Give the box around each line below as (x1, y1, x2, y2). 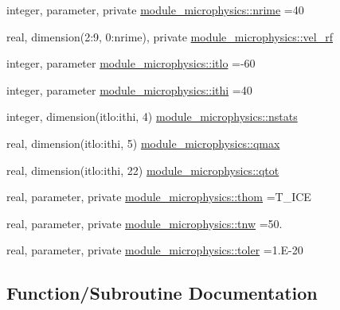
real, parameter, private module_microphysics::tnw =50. (6, 215, 283, 231)
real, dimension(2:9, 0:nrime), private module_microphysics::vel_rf (6, 28, 333, 45)
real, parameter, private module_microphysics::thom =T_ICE (6, 188, 311, 205)
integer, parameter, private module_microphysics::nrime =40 (6, 2, 304, 17)
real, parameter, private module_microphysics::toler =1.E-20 (6, 242, 303, 258)
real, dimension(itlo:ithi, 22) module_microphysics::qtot (6, 161, 279, 178)
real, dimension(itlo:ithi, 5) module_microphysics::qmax (6, 134, 280, 151)
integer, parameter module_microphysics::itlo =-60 (6, 55, 256, 72)
